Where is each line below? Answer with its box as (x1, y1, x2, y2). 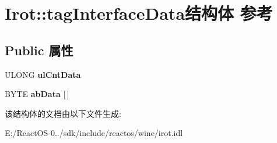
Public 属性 (5, 41, 73, 59)
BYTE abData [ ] (5, 88, 69, 100)
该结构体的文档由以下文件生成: (5, 107, 121, 119)
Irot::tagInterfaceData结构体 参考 (5, 1, 273, 25)
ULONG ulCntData (5, 68, 81, 80)
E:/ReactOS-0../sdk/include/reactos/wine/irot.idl (5, 127, 183, 139)
